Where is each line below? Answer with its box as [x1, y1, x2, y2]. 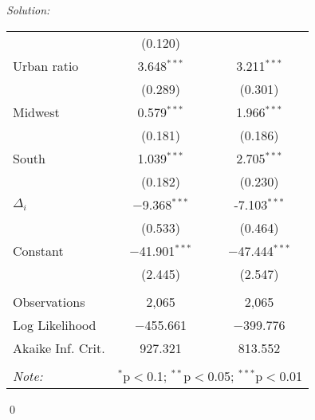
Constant [13, 241, 64, 260]
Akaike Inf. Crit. [13, 338, 105, 357]
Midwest [13, 102, 60, 121]
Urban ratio [13, 56, 79, 75]
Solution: [6, 2, 50, 18]
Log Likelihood [13, 315, 96, 334]
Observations [13, 292, 85, 311]
